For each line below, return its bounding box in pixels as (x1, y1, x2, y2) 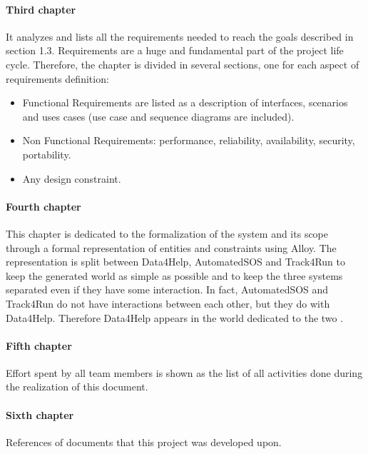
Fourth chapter (6, 198, 81, 213)
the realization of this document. (6, 379, 148, 394)
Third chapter (6, 1, 76, 16)
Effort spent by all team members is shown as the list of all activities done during (6, 365, 363, 380)
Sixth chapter (6, 407, 74, 422)
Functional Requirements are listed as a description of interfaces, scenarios (22, 95, 348, 110)
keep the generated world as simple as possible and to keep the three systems (6, 268, 343, 283)
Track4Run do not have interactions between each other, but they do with (6, 296, 330, 311)
